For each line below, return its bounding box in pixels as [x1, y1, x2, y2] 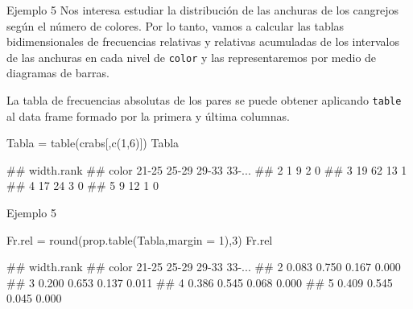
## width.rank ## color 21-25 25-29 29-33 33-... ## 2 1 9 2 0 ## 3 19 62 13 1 [6, 161, 407, 178]
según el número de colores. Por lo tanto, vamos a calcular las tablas [6, 17, 345, 34]
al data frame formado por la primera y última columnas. [6, 107, 290, 124]
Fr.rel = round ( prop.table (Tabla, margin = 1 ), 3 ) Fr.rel [6, 231, 273, 248]
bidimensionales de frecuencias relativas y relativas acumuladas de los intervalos [6, 33, 400, 50]
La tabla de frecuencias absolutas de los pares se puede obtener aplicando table [6, 92, 402, 109]
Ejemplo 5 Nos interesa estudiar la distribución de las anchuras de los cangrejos [6, 2, 399, 18]
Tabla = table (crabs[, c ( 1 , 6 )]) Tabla [6, 134, 180, 151]
